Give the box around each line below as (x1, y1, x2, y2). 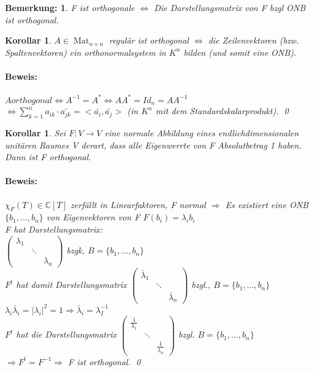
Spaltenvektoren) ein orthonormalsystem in (5, 45, 167, 58)
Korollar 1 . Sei (5, 126, 66, 139)
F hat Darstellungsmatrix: (5, 222, 103, 235)
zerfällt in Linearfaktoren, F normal (70, 198, 206, 211)
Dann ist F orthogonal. (5, 150, 92, 163)
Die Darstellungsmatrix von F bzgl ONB (154, 1, 306, 14)
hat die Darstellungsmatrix (16, 328, 117, 341)
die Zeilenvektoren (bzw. (208, 34, 299, 47)
